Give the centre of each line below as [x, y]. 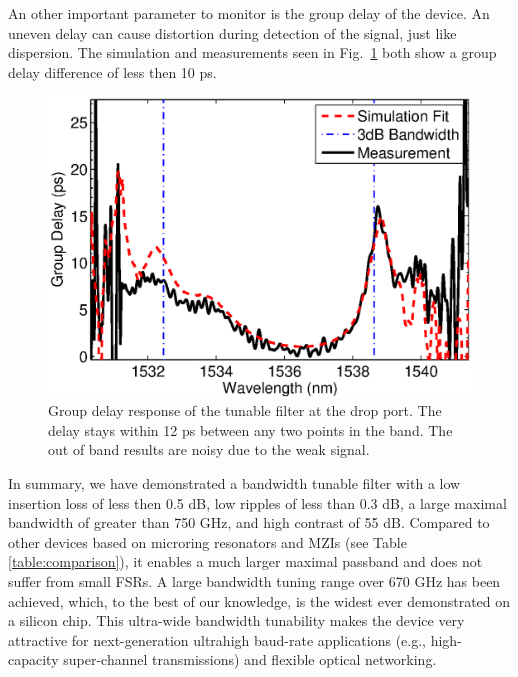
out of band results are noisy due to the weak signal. [209, 449]
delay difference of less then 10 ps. [112, 71]
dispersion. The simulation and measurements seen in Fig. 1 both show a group [252, 52]
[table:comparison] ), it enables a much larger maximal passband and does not [245, 561]
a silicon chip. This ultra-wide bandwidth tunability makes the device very [236, 620]
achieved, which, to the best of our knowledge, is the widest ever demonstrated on [259, 600]
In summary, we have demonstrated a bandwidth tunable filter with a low [234, 482]
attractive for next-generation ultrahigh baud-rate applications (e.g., [217, 639]
